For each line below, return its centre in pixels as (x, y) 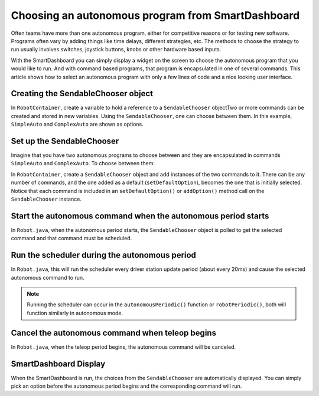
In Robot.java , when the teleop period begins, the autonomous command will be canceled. (123, 347)
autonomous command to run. (48, 277)
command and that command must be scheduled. (71, 238)
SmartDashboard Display (58, 364)
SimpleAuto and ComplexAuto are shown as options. (77, 125)
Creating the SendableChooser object (82, 94)
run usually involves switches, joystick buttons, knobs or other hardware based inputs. (116, 50)
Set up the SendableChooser (65, 141)
